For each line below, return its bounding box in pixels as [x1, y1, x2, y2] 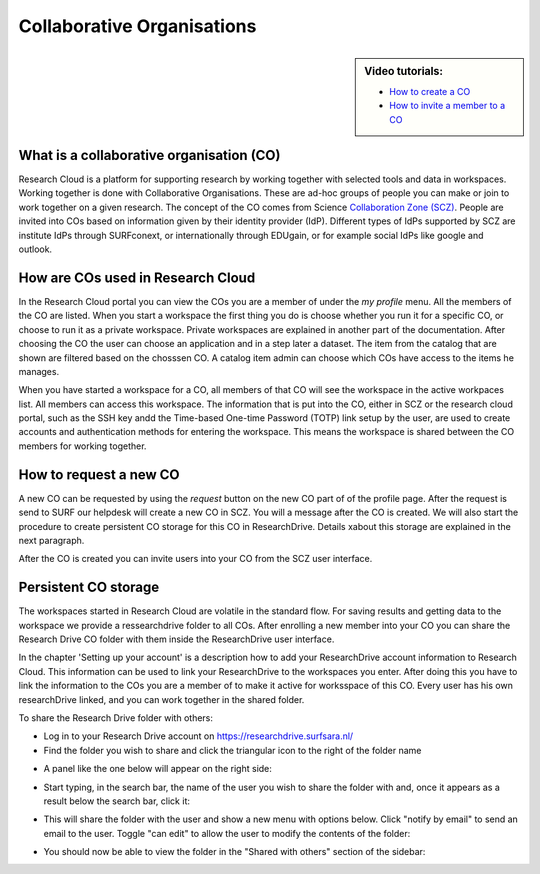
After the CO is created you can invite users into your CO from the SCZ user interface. [18, 553, 373, 565]
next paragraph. [18, 534, 85, 546]
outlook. [18, 243, 53, 255]
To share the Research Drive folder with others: [18, 711, 214, 724]
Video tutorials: [364, 64, 444, 78]
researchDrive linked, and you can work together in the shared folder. [18, 693, 305, 705]
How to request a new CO [18, 466, 180, 483]
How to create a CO [389, 85, 471, 97]
